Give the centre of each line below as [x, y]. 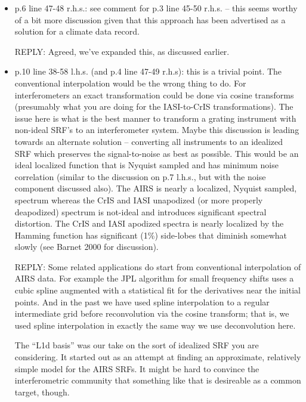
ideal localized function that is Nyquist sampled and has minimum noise [146, 165]
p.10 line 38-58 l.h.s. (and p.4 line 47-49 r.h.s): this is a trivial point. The [148, 71]
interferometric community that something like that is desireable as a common [158, 380]
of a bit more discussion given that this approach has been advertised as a [150, 19]
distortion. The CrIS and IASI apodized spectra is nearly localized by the [149, 223]
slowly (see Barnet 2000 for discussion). [86, 247]
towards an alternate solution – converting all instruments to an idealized [149, 141]
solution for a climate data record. [77, 31]
